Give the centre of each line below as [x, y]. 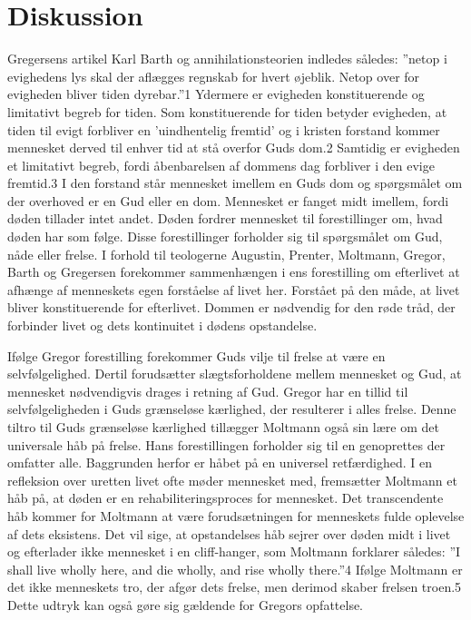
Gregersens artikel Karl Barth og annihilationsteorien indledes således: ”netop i [227, 59]
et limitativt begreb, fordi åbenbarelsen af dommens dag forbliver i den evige [221, 165]
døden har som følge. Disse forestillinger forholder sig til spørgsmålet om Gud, [225, 236]
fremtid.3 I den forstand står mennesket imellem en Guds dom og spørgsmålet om [235, 183]
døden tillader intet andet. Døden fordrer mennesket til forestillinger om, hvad [225, 218]
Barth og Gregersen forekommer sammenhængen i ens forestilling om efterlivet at [234, 272]
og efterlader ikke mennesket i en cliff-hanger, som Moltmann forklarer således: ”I [234, 551]
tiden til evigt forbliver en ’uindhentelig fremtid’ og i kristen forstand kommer [224, 129]
